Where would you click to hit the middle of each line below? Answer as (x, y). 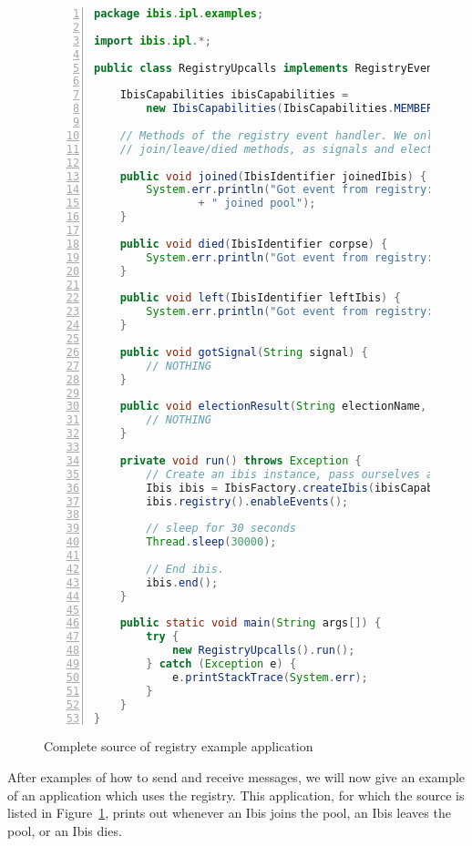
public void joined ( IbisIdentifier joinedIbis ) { (273, 176)
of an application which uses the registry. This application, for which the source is (236, 795)
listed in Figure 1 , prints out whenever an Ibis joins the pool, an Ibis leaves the (229, 813)
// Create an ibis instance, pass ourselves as (293, 474)
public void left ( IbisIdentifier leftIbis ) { (260, 298)
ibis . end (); (182, 582)
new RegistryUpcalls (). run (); (263, 651)
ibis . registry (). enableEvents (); (247, 501)
